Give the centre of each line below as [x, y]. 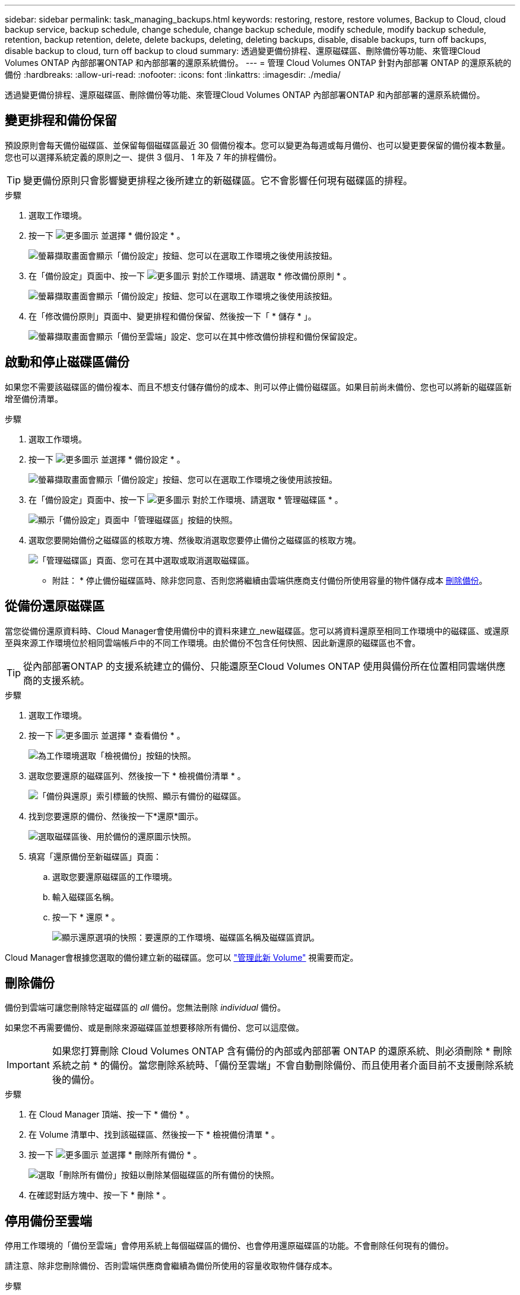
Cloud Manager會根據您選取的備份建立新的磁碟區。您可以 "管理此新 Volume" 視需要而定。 [182, 957]
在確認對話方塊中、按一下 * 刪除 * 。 [100, 1195]
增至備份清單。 [34, 398]
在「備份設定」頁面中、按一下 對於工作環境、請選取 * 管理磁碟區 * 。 [186, 499]
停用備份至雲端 [48, 1221]
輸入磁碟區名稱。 [85, 897]
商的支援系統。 [57, 680]
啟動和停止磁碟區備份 [67, 362]
